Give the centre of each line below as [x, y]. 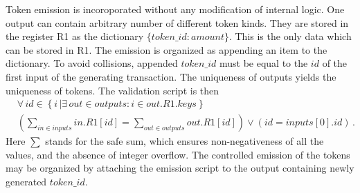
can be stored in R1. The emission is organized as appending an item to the [166, 49]
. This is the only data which [290, 36]
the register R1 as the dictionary [75, 36]
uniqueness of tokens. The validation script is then [112, 90]
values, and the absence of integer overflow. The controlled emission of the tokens [178, 154]
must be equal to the [263, 63]
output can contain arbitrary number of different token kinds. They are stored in [177, 22]
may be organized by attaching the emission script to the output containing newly [180, 168]
